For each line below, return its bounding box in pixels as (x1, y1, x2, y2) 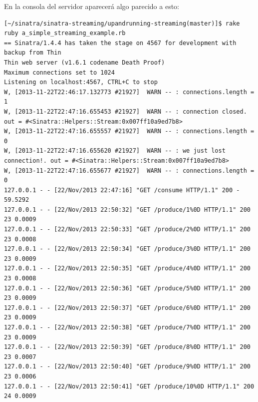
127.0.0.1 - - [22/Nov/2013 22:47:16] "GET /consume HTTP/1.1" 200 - (4, 186, 240, 194)
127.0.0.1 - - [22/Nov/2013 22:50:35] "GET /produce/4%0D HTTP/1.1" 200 (4, 265, 251, 272)
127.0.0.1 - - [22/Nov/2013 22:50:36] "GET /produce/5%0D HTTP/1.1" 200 (4, 284, 251, 292)
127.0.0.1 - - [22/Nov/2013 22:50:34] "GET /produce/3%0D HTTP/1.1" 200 (4, 245, 251, 253)
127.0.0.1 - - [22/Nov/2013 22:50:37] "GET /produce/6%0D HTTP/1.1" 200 (4, 304, 251, 311)
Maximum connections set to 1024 (4, 69, 115, 76)
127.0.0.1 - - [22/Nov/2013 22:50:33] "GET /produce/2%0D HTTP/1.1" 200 (4, 226, 251, 233)
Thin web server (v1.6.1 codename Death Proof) (4, 59, 165, 66)
